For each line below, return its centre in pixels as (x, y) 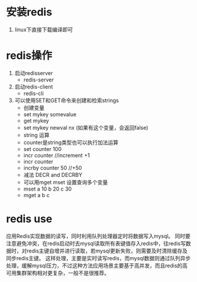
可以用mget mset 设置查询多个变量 (65, 182)
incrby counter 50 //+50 (53, 168)
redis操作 (29, 56)
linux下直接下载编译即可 (44, 29)
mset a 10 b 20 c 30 (47, 189)
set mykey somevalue (50, 114)
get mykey (36, 120)
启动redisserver (34, 73)
